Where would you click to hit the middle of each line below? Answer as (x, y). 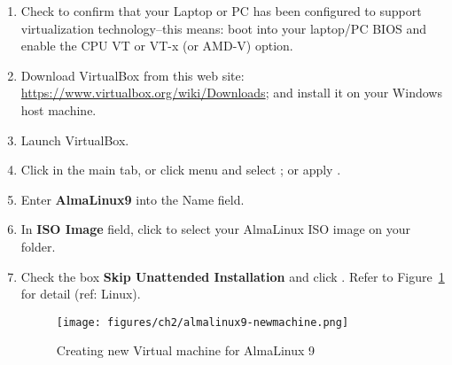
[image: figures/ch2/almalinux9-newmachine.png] (203, 322)
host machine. (58, 109)
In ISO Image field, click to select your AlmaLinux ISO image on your (216, 229)
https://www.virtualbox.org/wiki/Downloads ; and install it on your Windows (231, 93)
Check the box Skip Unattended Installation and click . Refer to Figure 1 (233, 276)
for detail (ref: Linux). (81, 294)
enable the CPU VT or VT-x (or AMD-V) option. (157, 46)
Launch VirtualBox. (75, 140)
